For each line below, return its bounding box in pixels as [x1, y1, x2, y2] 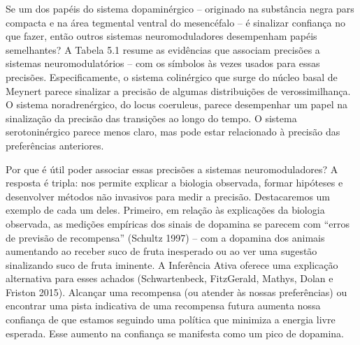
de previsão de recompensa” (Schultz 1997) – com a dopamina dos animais [6, 230, 325, 244]
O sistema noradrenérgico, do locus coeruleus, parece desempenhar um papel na [6, 97, 348, 112]
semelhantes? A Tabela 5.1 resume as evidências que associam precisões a [6, 42, 320, 57]
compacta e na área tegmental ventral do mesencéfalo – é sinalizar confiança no [6, 15, 345, 29]
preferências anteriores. [6, 138, 104, 152]
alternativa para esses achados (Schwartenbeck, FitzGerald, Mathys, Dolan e [6, 271, 333, 286]
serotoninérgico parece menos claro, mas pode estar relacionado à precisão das [6, 124, 340, 139]
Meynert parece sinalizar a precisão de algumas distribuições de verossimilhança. [6, 83, 351, 98]
